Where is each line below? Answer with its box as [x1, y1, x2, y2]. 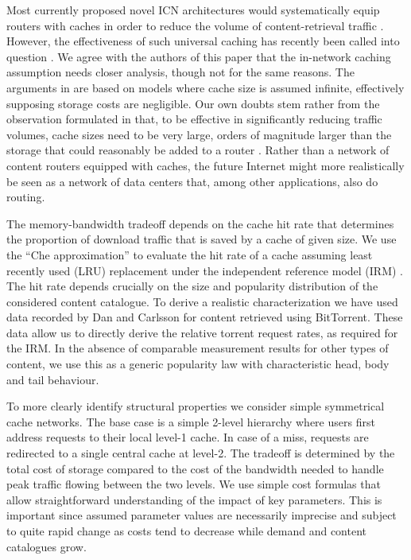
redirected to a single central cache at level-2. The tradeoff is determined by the [6, 445, 395, 461]
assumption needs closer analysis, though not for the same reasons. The [6, 64, 355, 80]
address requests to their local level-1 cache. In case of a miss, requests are [6, 429, 369, 445]
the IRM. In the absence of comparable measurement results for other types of [6, 340, 389, 356]
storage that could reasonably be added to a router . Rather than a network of [6, 142, 390, 158]
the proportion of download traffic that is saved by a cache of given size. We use [6, 231, 397, 247]
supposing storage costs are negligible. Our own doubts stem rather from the [6, 95, 380, 111]
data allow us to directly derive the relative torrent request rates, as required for [6, 324, 398, 340]
